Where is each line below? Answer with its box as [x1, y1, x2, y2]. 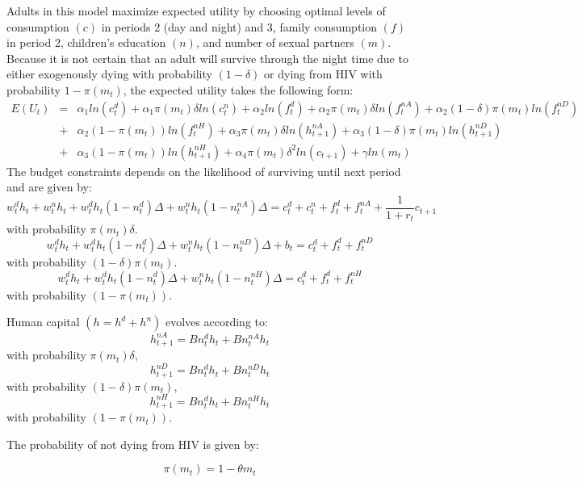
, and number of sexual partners [195, 34, 354, 51]
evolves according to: [165, 313, 268, 330]
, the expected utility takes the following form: [123, 81, 354, 98]
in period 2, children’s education [6, 34, 166, 51]
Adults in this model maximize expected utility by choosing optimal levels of [6, 2, 386, 19]
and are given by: [6, 178, 92, 195]
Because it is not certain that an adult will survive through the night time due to [6, 49, 408, 66]
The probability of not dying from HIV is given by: [6, 435, 259, 452]
